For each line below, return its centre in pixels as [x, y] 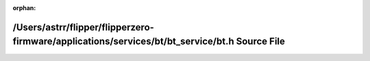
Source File [261, 42]
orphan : [24, 8]
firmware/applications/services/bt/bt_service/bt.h [123, 42]
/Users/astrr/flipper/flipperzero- [83, 27]
